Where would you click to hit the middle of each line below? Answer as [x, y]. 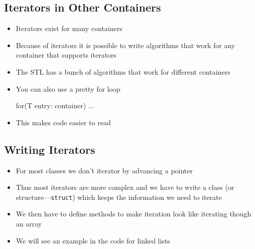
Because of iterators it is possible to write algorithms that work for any [125, 45]
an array [29, 223]
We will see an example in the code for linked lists [93, 240]
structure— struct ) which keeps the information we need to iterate [119, 197]
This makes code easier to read [63, 122]
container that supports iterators [66, 55]
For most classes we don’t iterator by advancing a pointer [104, 170]
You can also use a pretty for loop [68, 88]
